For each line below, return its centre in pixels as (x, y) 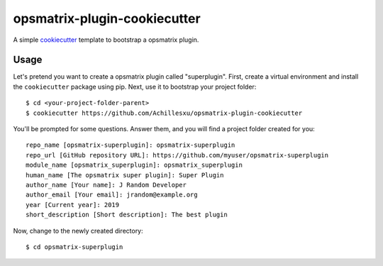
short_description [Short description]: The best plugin (127, 215)
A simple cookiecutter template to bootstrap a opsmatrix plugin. (106, 40)
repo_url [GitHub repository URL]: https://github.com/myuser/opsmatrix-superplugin (177, 155)
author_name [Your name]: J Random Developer (106, 185)
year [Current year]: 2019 (73, 205)
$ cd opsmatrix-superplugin (74, 247)
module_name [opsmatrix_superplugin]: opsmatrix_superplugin (134, 165)
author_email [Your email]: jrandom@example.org (112, 195)
